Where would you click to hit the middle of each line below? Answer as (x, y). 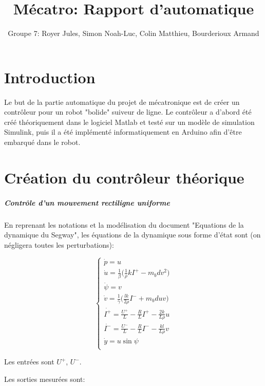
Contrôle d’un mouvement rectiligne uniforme (87, 202)
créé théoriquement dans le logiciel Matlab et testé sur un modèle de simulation (129, 122)
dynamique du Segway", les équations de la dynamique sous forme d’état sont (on (132, 235)
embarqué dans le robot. (42, 142)
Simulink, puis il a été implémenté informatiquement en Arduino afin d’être (123, 132)
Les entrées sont (29, 362)
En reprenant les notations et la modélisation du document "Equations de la (124, 224)
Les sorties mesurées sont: (45, 379)
